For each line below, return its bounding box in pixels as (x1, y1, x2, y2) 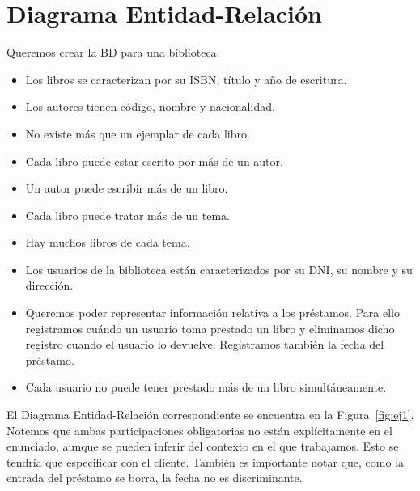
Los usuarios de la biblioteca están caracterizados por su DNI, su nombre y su (25, 260, 413, 277)
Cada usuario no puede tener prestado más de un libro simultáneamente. (25, 379, 387, 396)
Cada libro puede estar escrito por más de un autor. (25, 152, 283, 169)
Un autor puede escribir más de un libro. (25, 180, 228, 197)
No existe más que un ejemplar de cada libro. (25, 125, 250, 142)
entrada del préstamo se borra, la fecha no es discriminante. (6, 469, 303, 486)
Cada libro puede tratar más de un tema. (25, 206, 230, 223)
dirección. (25, 277, 74, 294)
